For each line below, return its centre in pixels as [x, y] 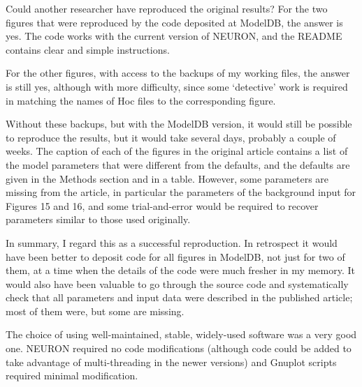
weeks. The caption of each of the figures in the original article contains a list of [177, 151]
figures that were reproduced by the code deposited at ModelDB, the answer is [174, 22]
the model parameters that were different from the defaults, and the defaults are [178, 164]
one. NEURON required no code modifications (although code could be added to [179, 348]
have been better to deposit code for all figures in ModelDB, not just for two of [175, 256]
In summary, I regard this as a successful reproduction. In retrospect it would [172, 242]
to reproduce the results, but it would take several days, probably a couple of [171, 137]
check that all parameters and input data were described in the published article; [179, 297]
